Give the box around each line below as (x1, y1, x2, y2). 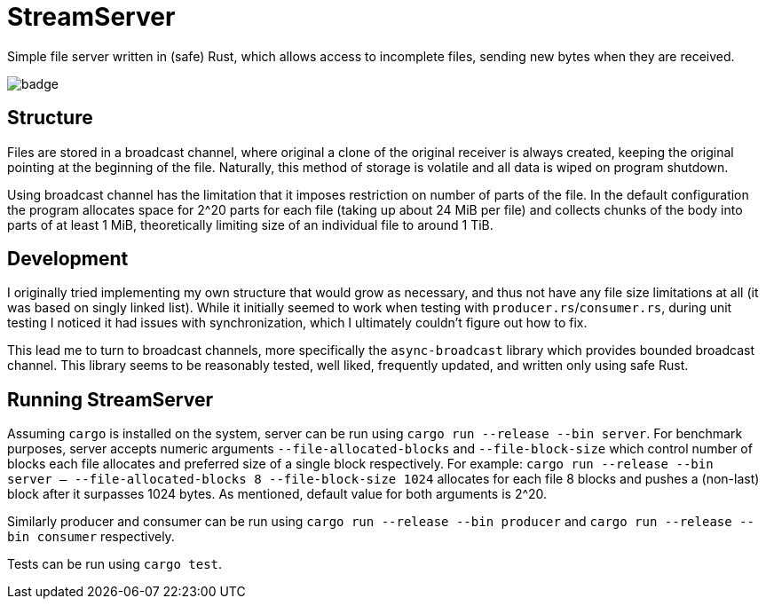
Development (7, 248, 129, 271)
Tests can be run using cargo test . (7, 556, 223, 572)
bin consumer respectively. (7, 529, 175, 545)
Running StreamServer (7, 388, 213, 411)
